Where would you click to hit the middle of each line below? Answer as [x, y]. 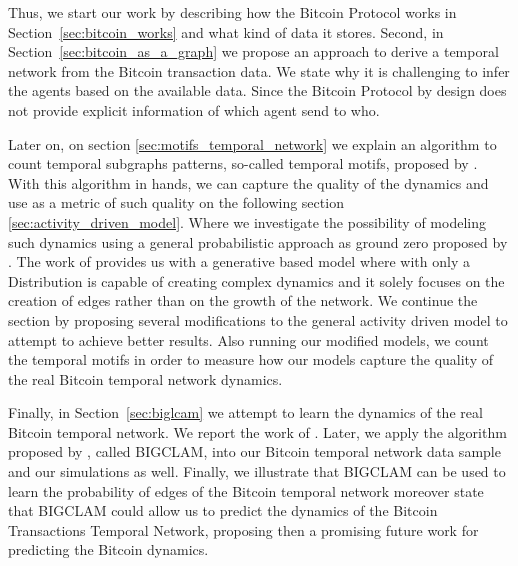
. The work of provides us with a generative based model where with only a [239, 261]
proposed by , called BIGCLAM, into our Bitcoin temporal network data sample [254, 451]
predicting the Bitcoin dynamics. [108, 549]
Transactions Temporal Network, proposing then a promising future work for [243, 529]
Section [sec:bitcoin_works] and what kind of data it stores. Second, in [226, 31]
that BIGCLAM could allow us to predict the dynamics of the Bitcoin [223, 510]
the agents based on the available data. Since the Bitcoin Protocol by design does [257, 90]
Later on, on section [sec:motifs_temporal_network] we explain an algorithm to [252, 143]
